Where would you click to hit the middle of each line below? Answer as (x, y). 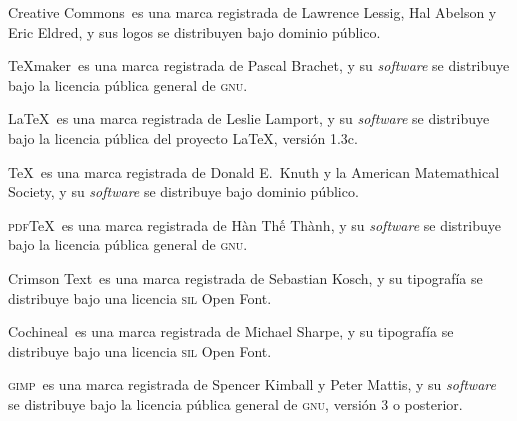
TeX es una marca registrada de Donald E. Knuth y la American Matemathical (254, 171)
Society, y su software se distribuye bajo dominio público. (183, 191)
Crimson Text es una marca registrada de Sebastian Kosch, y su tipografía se (245, 277)
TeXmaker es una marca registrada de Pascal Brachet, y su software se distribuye (259, 65)
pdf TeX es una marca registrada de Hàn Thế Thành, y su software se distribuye (254, 224)
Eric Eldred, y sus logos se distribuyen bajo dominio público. (194, 31)
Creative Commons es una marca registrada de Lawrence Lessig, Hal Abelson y (252, 12)
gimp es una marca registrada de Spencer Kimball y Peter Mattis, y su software (252, 384)
